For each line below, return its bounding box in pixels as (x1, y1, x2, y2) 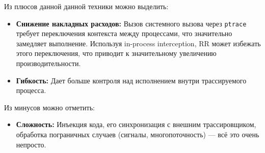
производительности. (16, 58, 81, 69)
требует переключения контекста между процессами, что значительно (16, 28, 232, 39)
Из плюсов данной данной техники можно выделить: (4, 1, 169, 11)
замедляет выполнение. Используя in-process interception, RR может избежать (16, 38, 261, 48)
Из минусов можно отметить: (4, 102, 95, 112)
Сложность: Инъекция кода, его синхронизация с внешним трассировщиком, (16, 119, 256, 130)
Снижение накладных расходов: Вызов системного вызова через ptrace (16, 18, 247, 28)
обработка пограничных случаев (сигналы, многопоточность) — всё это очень (16, 129, 259, 139)
